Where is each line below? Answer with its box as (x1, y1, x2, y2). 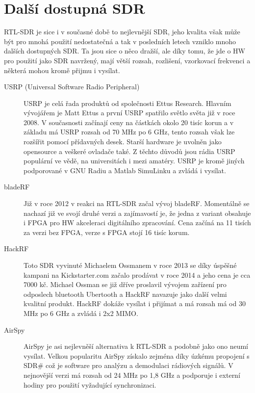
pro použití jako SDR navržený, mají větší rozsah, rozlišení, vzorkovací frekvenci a (4, 55, 251, 65)
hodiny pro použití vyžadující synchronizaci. (24, 379, 156, 390)
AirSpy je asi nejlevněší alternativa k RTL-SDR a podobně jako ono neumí (24, 341, 248, 351)
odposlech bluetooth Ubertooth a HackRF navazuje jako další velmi (24, 288, 227, 299)
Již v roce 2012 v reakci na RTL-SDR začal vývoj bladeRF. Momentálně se (24, 198, 250, 209)
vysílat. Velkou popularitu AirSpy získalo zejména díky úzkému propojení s (24, 350, 250, 361)
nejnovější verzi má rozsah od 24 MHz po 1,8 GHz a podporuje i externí (24, 369, 240, 380)
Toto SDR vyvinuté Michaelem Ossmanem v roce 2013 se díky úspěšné (24, 260, 237, 270)
